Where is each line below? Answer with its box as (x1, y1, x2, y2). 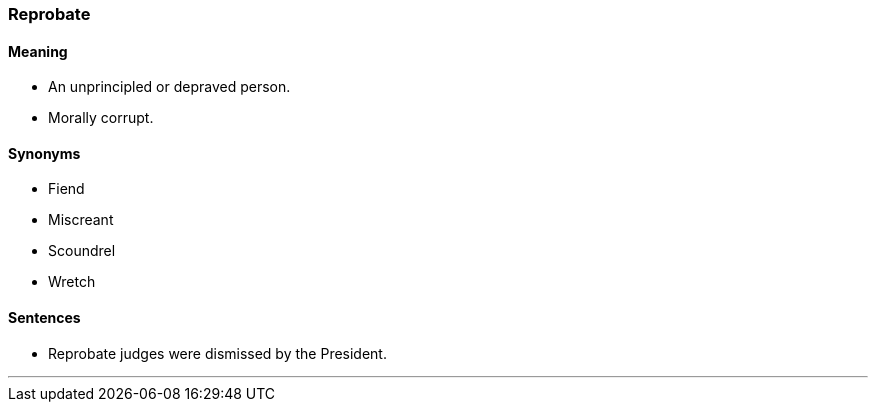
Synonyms (8, 144, 81, 162)
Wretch (48, 273, 96, 291)
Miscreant (48, 211, 114, 229)
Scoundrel (48, 242, 116, 260)
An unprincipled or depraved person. (48, 78, 291, 96)
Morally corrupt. (48, 109, 154, 127)
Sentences (8, 309, 81, 327)
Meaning (8, 42, 68, 60)
